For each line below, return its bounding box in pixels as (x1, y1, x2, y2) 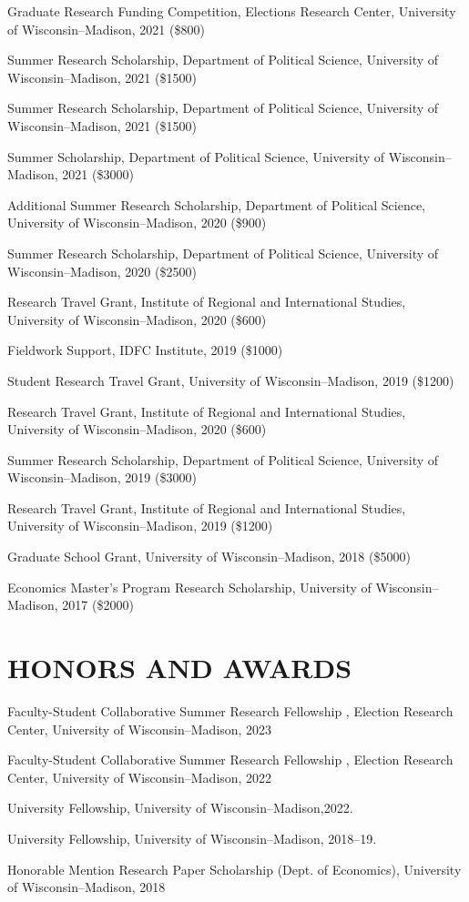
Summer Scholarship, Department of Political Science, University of (7, 147, 385, 166)
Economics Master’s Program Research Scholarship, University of (7, 577, 372, 596)
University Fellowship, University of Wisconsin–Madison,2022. (7, 798, 353, 817)
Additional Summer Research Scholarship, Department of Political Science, (7, 195, 426, 214)
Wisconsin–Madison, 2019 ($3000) (7, 468, 197, 487)
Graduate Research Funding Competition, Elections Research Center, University (7, 2, 456, 20)
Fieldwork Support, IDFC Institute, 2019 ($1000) (7, 340, 283, 360)
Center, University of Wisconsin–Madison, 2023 (7, 719, 272, 738)
